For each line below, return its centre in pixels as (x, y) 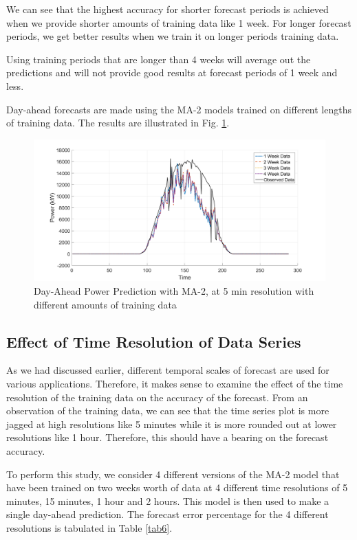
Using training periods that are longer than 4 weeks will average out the (159, 59)
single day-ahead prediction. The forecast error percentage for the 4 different (167, 514)
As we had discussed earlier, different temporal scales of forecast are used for (168, 370)
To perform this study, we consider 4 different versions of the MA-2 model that (173, 474)
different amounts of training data (105, 304)
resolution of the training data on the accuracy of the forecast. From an (157, 397)
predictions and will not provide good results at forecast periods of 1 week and (172, 72)
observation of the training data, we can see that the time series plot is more (168, 410)
